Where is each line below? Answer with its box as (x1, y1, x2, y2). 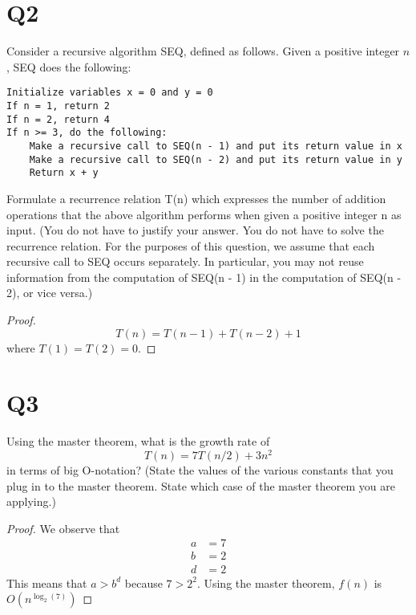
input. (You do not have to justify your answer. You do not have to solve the (6, 222, 384, 238)
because (124, 574, 163, 591)
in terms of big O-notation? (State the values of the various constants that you (6, 462, 394, 479)
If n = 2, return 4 (6, 113, 110, 125)
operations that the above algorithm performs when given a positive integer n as (6, 206, 402, 222)
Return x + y (29, 167, 99, 179)
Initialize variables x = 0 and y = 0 (6, 87, 213, 99)
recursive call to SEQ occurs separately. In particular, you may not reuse (6, 253, 364, 270)
